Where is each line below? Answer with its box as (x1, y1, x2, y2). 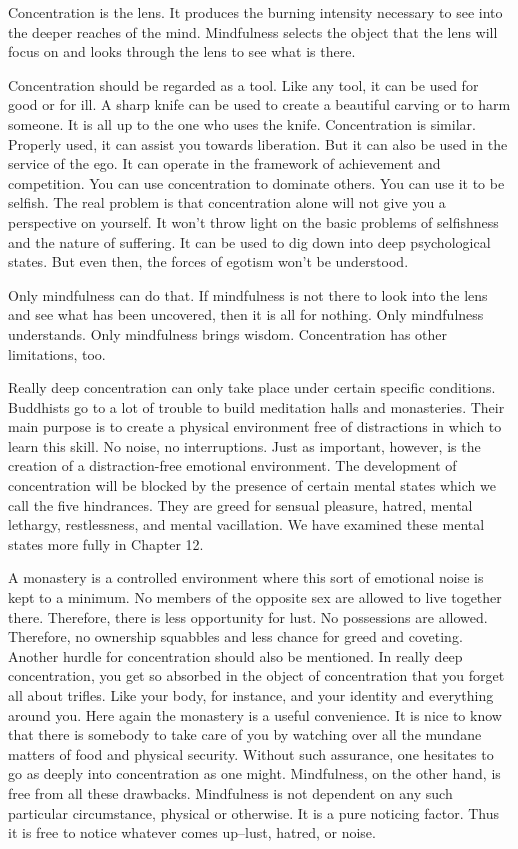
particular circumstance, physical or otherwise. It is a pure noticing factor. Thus (8, 802, 500, 823)
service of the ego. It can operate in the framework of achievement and (8, 153, 441, 174)
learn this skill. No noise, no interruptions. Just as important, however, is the (8, 435, 481, 456)
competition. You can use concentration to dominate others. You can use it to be (8, 172, 505, 193)
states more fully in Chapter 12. (8, 533, 204, 554)
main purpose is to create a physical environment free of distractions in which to (8, 416, 502, 437)
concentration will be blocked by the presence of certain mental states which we (8, 475, 496, 496)
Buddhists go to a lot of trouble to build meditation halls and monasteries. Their (8, 396, 505, 417)
